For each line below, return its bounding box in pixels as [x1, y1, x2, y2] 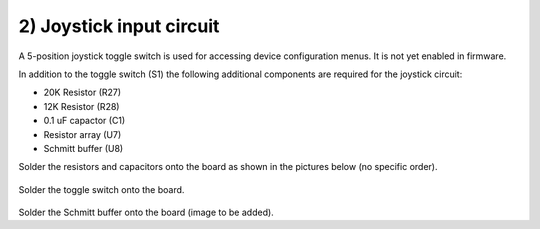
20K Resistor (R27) [43, 86, 122, 99]
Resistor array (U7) [43, 128, 122, 140]
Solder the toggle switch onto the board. [18, 183, 185, 195]
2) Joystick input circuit [18, 15, 220, 37]
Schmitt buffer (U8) [43, 142, 124, 154]
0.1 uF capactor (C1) [43, 115, 126, 127]
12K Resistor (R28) [43, 100, 120, 112]
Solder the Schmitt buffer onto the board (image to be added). [18, 206, 274, 219]
